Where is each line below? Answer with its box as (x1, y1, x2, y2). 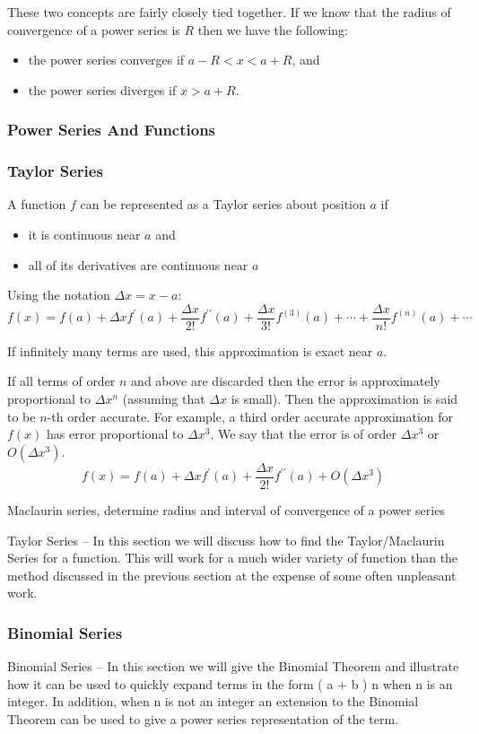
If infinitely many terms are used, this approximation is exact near (7, 341, 373, 360)
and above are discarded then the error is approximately (131, 371, 440, 390)
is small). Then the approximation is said (231, 389, 458, 408)
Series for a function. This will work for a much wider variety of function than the (7, 548, 458, 567)
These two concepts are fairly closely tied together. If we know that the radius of (7, 3, 451, 21)
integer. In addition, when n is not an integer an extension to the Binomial (7, 692, 419, 711)
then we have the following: (197, 20, 348, 39)
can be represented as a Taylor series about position (80, 195, 366, 214)
